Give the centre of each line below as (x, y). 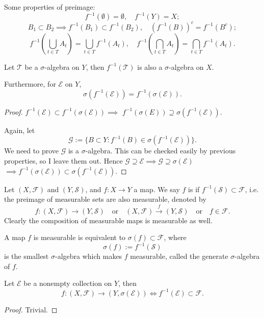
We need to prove (31, 151)
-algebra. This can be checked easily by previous (161, 151)
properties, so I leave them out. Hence (63, 160)
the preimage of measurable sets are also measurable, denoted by (105, 199)
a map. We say (157, 189)
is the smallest (27, 256)
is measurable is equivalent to (80, 237)
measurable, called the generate (179, 256)
